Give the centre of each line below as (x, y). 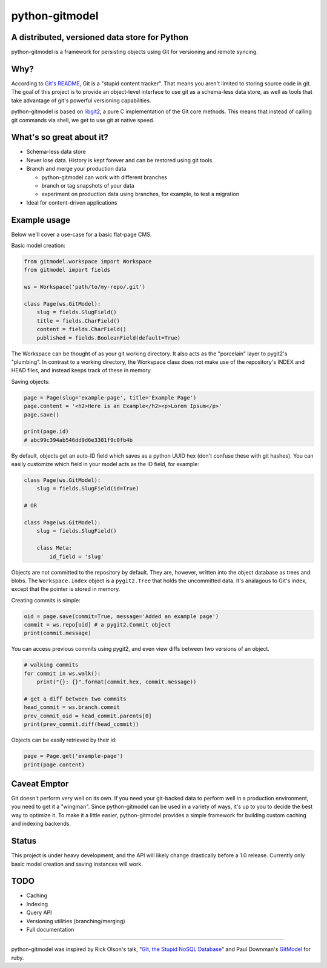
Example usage (41, 220)
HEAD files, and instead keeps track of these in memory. (82, 370)
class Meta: (54, 548)
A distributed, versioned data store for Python (100, 37)
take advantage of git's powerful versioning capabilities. (81, 100)
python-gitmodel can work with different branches (104, 177)
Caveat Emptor (40, 784)
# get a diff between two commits (75, 699)
